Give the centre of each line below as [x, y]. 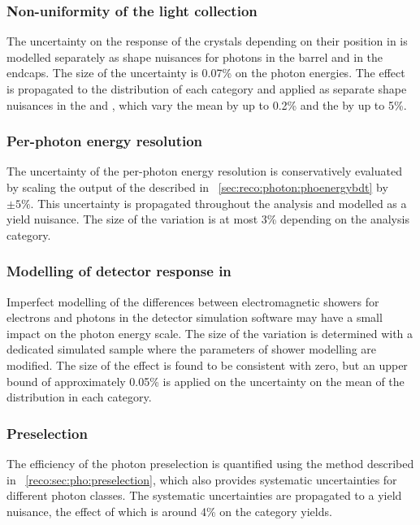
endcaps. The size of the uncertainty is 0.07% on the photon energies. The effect [206, 73]
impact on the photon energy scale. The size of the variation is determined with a [210, 333]
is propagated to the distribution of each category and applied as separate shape [207, 89]
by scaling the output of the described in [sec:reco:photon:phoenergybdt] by [197, 187]
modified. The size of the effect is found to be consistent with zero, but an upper [207, 364]
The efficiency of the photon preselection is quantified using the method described [210, 463]
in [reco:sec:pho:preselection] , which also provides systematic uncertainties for [202, 479]
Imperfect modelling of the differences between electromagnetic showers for [193, 301]
